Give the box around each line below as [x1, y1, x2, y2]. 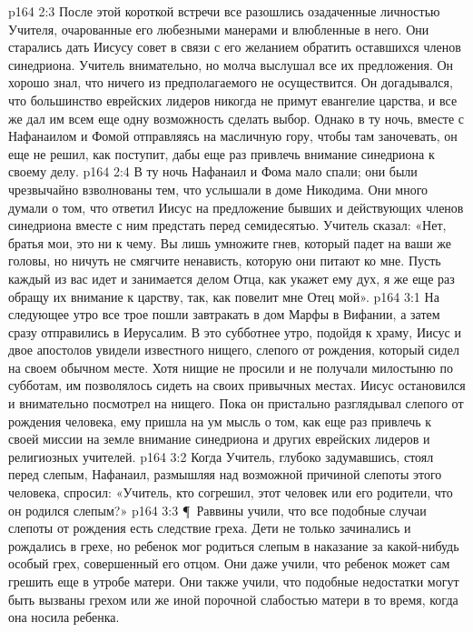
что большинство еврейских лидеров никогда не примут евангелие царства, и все [8, 90, 458, 109]
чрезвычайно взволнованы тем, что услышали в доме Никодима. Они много [8, 179, 429, 198]
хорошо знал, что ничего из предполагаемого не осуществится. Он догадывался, [8, 73, 453, 92]
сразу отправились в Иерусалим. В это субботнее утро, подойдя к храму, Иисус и [8, 322, 461, 341]
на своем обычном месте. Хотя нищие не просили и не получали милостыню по [8, 357, 453, 376]
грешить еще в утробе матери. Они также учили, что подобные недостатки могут [8, 572, 459, 590]
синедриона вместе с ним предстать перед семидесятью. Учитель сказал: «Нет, [8, 216, 447, 235]
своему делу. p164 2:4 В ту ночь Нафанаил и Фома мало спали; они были [8, 162, 418, 181]
